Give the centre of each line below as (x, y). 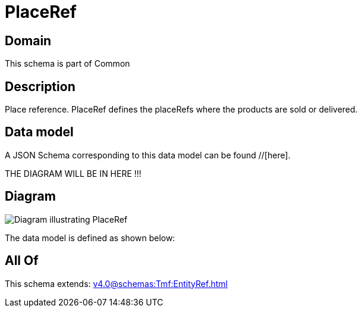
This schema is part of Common (67, 64)
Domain (28, 40)
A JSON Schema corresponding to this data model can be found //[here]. (148, 155)
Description (40, 86)
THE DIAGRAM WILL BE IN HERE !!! (73, 173)
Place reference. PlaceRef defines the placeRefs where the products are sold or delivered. (181, 110)
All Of (22, 261)
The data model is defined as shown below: (90, 238)
